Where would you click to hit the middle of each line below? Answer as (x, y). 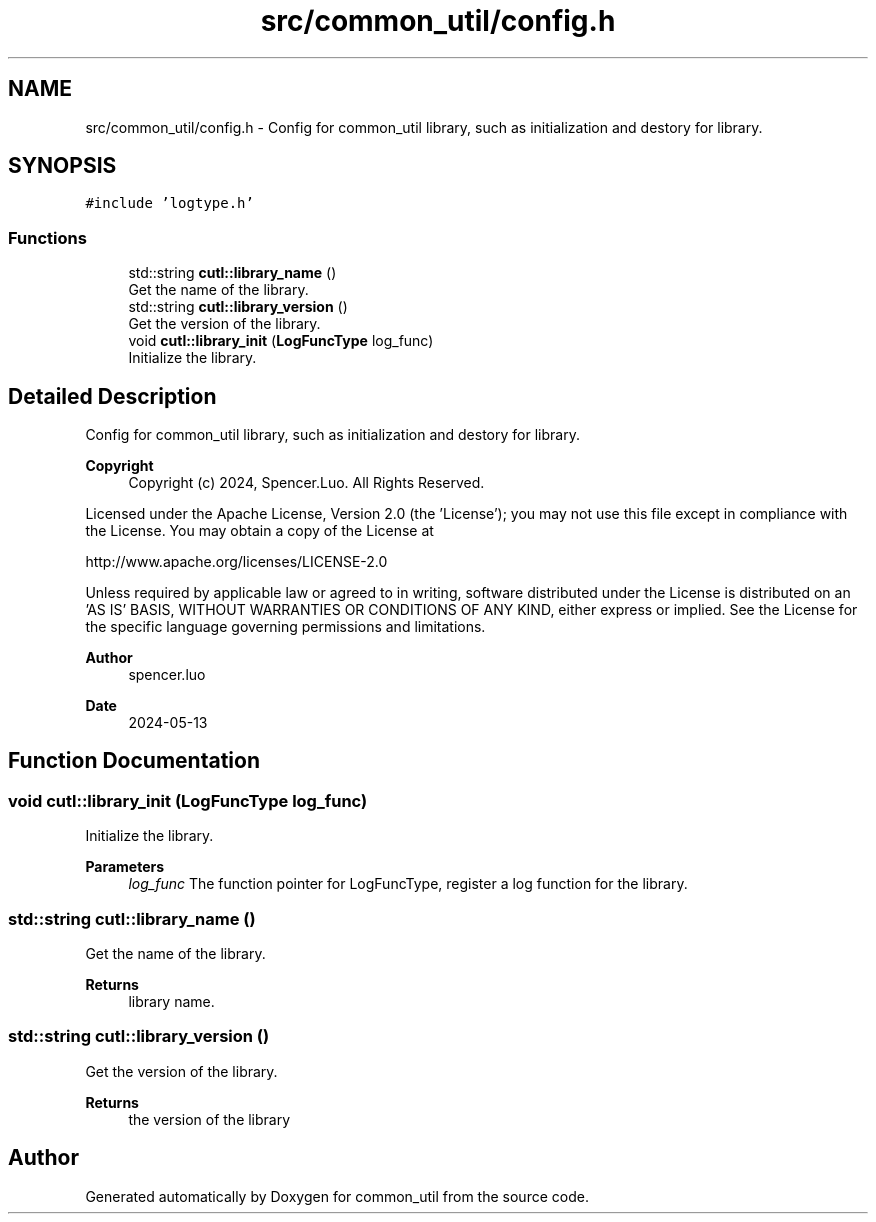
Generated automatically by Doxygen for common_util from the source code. (337, 1196)
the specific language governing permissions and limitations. (285, 627)
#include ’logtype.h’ (169, 203)
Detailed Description (112, 396)
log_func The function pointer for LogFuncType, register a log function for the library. (408, 884)
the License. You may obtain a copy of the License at (259, 531)
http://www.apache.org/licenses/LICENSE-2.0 (236, 562)
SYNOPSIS (62, 166)
